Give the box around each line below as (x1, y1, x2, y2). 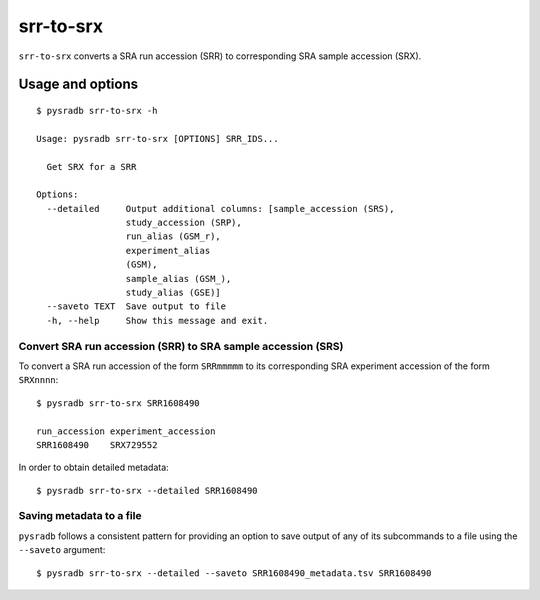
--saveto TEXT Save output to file (46, 301, 227, 312)
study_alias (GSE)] (125, 287, 222, 299)
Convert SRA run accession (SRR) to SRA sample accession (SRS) (18, 339, 344, 353)
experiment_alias (125, 245, 211, 256)
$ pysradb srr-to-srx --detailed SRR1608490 (36, 485, 259, 496)
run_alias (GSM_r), (125, 231, 222, 242)
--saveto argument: (18, 544, 106, 556)
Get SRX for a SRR (46, 161, 137, 172)
